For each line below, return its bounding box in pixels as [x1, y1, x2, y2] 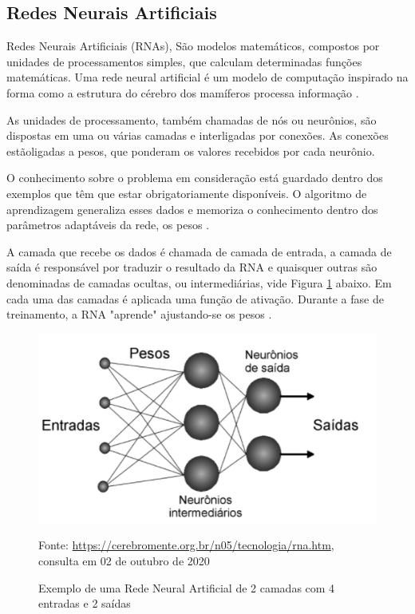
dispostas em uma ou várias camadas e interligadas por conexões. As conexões [6, 127, 389, 144]
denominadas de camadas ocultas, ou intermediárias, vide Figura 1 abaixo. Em [6, 274, 392, 291]
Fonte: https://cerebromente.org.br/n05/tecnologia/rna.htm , [38, 537, 334, 553]
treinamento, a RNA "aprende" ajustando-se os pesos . [6, 306, 272, 323]
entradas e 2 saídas [38, 595, 131, 612]
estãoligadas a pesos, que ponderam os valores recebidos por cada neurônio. [6, 142, 375, 159]
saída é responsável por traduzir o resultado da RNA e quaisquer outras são [6, 259, 377, 275]
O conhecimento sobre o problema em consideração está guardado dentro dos [6, 169, 383, 186]
